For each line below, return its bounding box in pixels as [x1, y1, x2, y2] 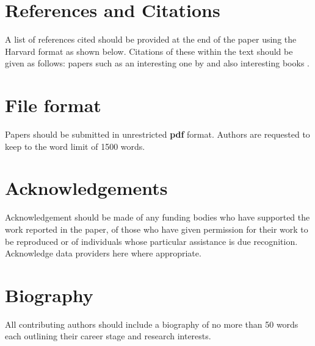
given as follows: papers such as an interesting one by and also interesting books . [5, 57, 310, 69]
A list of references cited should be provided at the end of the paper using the [5, 33, 297, 46]
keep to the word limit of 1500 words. [5, 139, 145, 152]
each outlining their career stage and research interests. [5, 330, 211, 342]
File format [5, 93, 101, 118]
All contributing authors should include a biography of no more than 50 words [5, 317, 299, 330]
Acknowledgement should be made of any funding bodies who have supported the [5, 211, 310, 224]
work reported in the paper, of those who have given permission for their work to [5, 222, 308, 235]
